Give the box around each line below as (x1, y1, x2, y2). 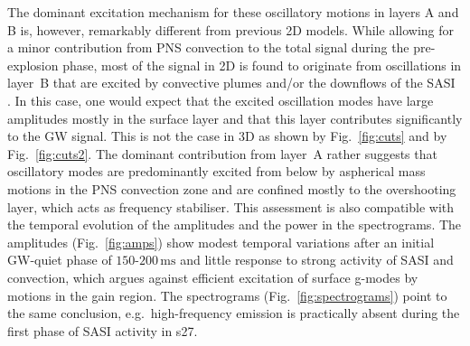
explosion (7, 55, 59, 74)
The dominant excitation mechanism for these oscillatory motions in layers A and (7, 3, 459, 21)
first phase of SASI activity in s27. (7, 321, 198, 340)
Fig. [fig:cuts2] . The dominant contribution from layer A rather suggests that (7, 144, 437, 163)
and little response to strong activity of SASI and (180, 250, 454, 269)
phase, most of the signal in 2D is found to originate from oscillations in (62, 55, 462, 74)
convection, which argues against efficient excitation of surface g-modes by (7, 267, 418, 286)
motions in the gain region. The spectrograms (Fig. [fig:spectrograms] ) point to (7, 285, 447, 304)
